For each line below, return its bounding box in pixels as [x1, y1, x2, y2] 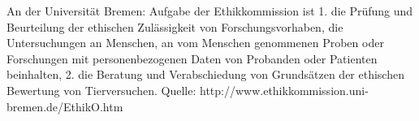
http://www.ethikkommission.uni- [199, 81, 369, 98]
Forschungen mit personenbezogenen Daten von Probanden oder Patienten [6, 50, 378, 67]
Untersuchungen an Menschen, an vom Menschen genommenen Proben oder [6, 34, 384, 51]
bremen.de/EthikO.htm [6, 97, 123, 115]
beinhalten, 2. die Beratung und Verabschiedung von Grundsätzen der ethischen [6, 66, 404, 83]
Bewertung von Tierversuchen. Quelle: [6, 81, 197, 98]
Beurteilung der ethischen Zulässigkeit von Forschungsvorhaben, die [6, 18, 343, 35]
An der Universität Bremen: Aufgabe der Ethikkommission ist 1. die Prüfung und [6, 2, 413, 19]
